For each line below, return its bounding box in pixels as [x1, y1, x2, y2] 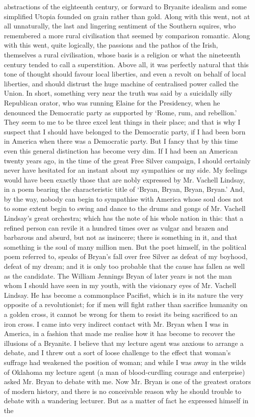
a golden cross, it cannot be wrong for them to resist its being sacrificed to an [4, 309, 238, 319]
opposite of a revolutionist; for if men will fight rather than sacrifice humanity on [4, 299, 248, 310]
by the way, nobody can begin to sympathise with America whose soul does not [4, 193, 243, 204]
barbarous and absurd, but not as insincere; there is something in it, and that [4, 232, 237, 242]
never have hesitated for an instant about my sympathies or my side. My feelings [4, 165, 248, 175]
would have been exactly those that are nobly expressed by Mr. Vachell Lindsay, [4, 174, 245, 184]
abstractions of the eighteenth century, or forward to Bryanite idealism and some [4, 1, 247, 11]
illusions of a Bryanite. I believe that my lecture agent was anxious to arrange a [4, 338, 244, 348]
